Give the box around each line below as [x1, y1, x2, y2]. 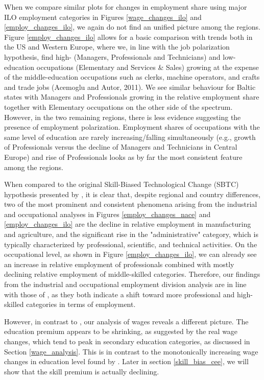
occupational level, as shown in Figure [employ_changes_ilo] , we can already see [4, 249, 257, 259]
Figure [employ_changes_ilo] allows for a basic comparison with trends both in [4, 31, 253, 42]
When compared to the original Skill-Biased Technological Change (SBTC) [4, 179, 239, 189]
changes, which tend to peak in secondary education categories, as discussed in [4, 336, 250, 346]
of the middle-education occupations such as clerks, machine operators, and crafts [4, 72, 260, 82]
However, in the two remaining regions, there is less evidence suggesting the [4, 111, 241, 122]
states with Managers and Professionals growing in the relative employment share [4, 91, 259, 102]
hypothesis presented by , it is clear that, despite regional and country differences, [4, 188, 260, 199]
